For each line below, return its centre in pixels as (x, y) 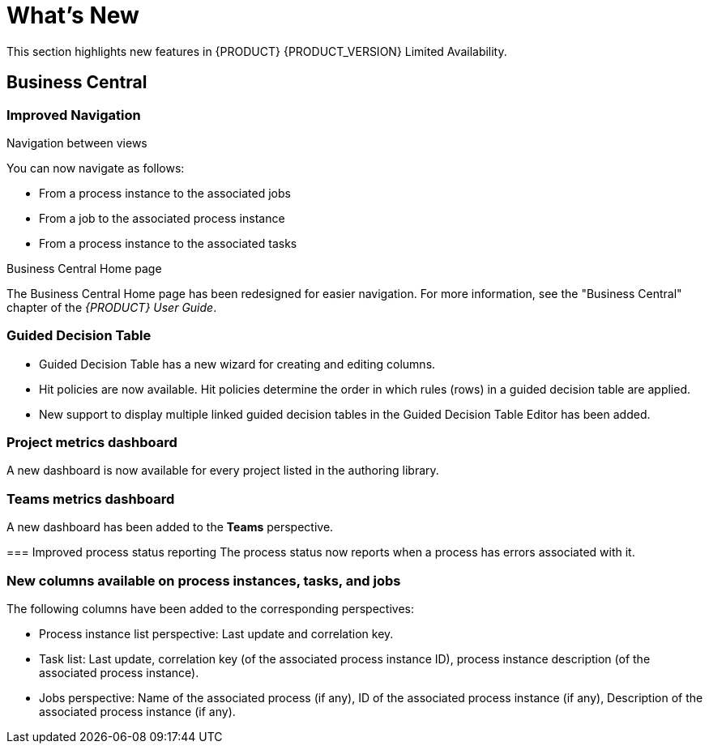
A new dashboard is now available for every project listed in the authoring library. (223, 471)
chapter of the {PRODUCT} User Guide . (112, 307)
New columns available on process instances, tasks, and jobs (204, 580)
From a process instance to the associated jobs (165, 193)
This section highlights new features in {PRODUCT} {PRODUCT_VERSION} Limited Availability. (257, 51)
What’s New (73, 15)
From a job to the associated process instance (162, 218)
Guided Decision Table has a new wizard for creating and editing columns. (237, 364)
